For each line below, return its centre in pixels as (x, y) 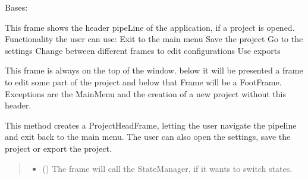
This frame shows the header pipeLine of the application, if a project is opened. (150, 27)
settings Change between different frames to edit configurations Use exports (143, 50)
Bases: (16, 7)
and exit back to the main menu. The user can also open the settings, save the (148, 137)
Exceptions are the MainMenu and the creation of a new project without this (145, 93)
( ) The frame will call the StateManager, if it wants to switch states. (167, 168)
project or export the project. (58, 148)
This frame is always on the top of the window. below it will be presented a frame (154, 70)
